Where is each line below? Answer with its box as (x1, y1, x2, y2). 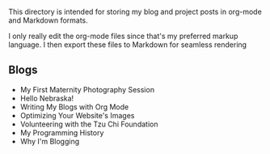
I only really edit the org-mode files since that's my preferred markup (8, 32, 238, 41)
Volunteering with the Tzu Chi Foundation (19, 119, 158, 129)
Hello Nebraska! (19, 93, 74, 103)
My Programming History (19, 127, 104, 137)
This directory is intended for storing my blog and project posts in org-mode (8, 7, 263, 16)
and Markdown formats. (8, 15, 89, 25)
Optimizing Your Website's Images (19, 110, 135, 120)
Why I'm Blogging (19, 136, 79, 146)
